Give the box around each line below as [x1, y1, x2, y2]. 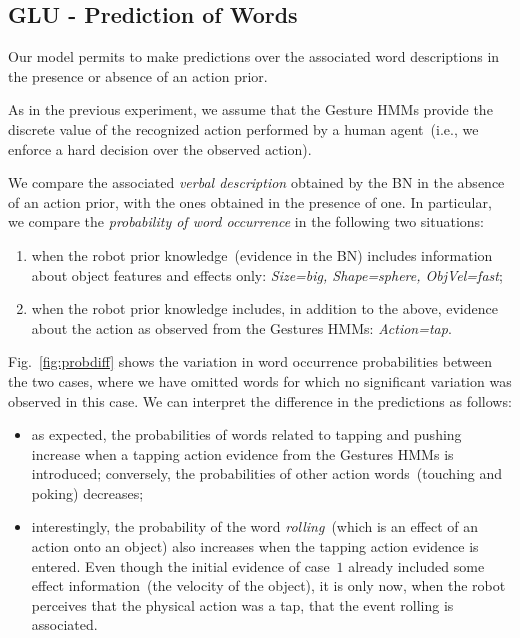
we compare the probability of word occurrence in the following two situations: [8, 211, 485, 232]
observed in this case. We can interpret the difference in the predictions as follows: [8, 390, 512, 411]
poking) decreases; [31, 482, 144, 503]
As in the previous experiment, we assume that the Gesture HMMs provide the [8, 99, 493, 120]
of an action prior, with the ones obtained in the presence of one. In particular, [8, 191, 492, 212]
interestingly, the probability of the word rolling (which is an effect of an [31, 516, 479, 537]
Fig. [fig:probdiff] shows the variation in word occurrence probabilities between [8, 351, 493, 372]
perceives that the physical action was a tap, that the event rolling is [31, 594, 454, 615]
